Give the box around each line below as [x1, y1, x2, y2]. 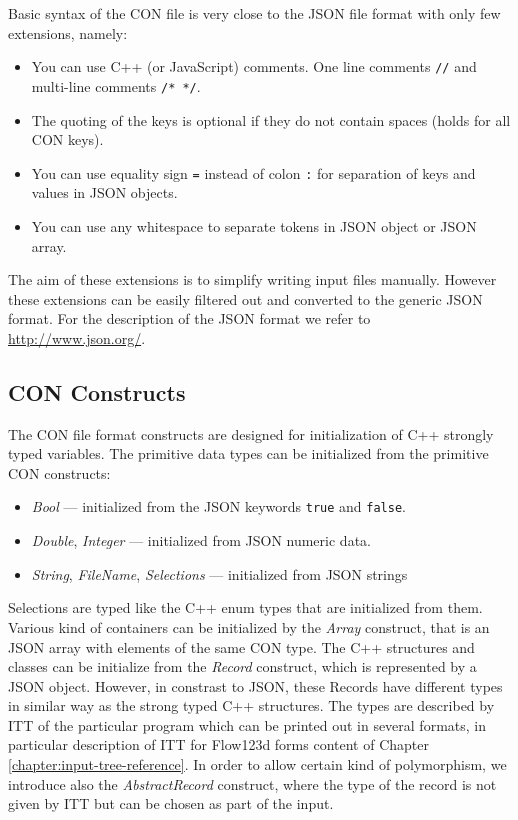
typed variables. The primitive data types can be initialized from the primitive [8, 443, 489, 464]
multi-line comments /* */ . [31, 75, 201, 96]
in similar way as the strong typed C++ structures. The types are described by [8, 695, 495, 716]
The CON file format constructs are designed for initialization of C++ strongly [8, 423, 494, 444]
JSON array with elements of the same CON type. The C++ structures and [8, 636, 475, 657]
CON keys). [31, 129, 104, 150]
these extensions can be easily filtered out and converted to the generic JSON [8, 288, 483, 309]
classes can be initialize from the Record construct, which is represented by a [8, 656, 477, 677]
